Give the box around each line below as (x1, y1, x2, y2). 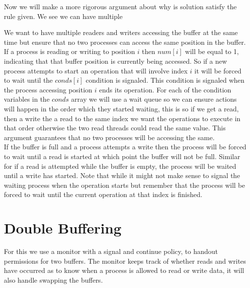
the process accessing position (4, 84, 92, 94)
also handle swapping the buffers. (4, 274, 103, 285)
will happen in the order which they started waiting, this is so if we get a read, (4, 103, 239, 113)
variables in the (4, 94, 50, 104)
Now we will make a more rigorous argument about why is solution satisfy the (4, 1, 237, 11)
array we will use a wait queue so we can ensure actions (71, 94, 237, 104)
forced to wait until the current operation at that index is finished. (4, 189, 202, 199)
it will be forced (194, 65, 242, 75)
